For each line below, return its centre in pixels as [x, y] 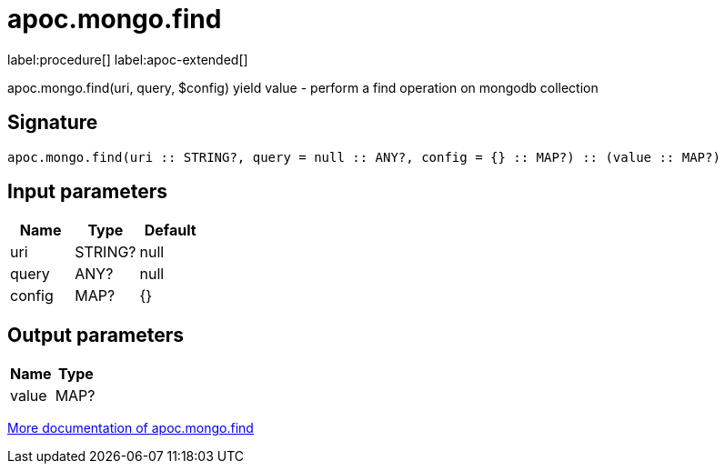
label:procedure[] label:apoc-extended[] [128, 59]
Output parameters [96, 335]
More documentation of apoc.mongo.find [131, 428]
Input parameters [88, 192]
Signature [53, 123]
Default [170, 230]
